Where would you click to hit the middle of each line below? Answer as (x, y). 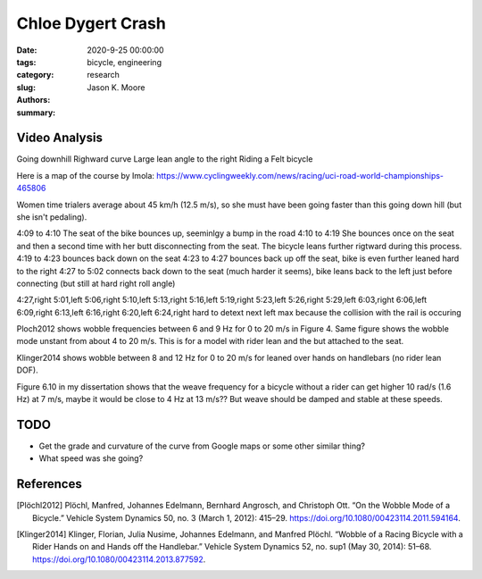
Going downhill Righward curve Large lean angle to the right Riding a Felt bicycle (165, 159)
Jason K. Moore (116, 87)
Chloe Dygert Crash (91, 23)
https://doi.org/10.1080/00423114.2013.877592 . (119, 559)
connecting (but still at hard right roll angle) (96, 283)
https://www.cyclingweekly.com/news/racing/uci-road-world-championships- (300, 175)
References (49, 484)
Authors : (33, 100)
